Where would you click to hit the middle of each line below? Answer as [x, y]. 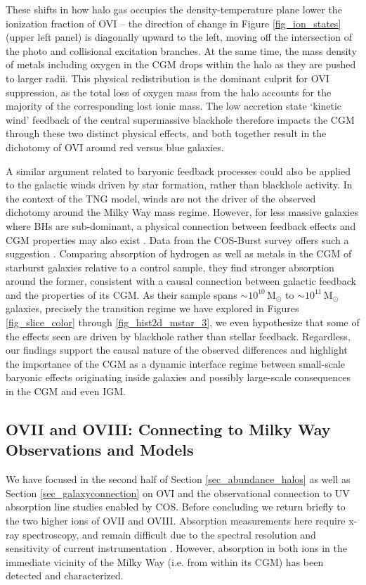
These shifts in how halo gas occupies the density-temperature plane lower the [174, 9]
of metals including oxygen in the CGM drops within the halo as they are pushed [181, 64]
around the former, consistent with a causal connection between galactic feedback [181, 281]
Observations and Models [100, 450]
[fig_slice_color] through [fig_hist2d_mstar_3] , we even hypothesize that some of [183, 322]
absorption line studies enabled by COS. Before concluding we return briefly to [176, 507]
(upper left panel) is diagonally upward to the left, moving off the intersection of [179, 37]
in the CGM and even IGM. [66, 391]
